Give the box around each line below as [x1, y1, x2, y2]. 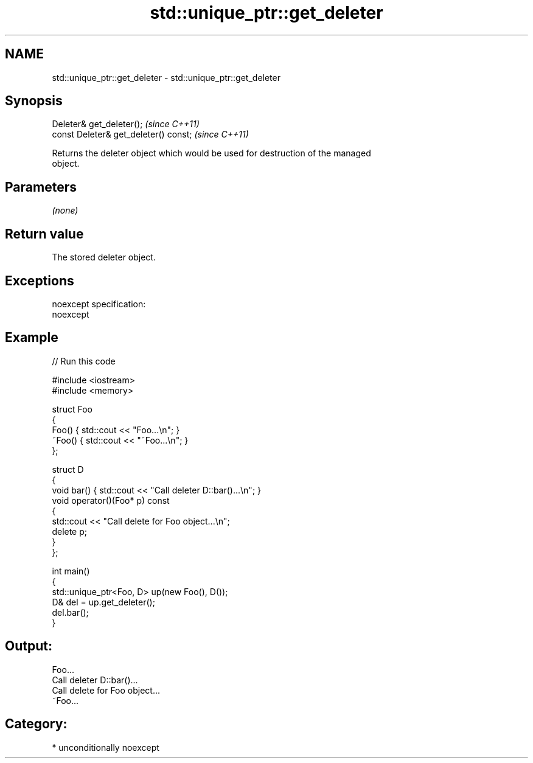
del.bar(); [52, 607, 89, 618]
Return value [5, 226, 84, 242]
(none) [52, 205, 78, 216]
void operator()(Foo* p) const [52, 495, 170, 506]
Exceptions [5, 273, 74, 288]
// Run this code [52, 355, 116, 366]
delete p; [52, 526, 88, 537]
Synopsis [5, 93, 63, 109]
